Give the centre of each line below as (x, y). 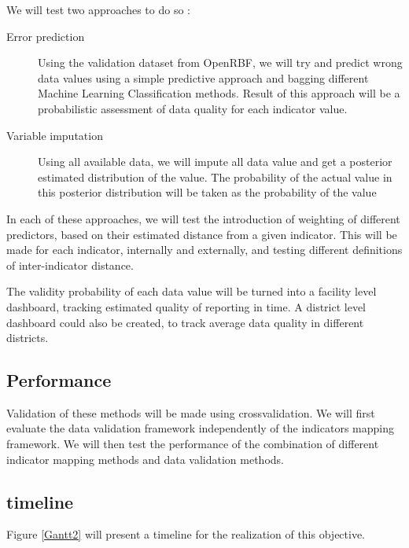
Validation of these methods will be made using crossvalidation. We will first (191, 412)
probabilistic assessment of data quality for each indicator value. (193, 108)
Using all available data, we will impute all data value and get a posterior (215, 162)
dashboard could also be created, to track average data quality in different (185, 322)
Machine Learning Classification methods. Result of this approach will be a (219, 93)
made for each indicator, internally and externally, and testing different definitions (204, 250)
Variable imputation (55, 135)
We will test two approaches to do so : (98, 9)
